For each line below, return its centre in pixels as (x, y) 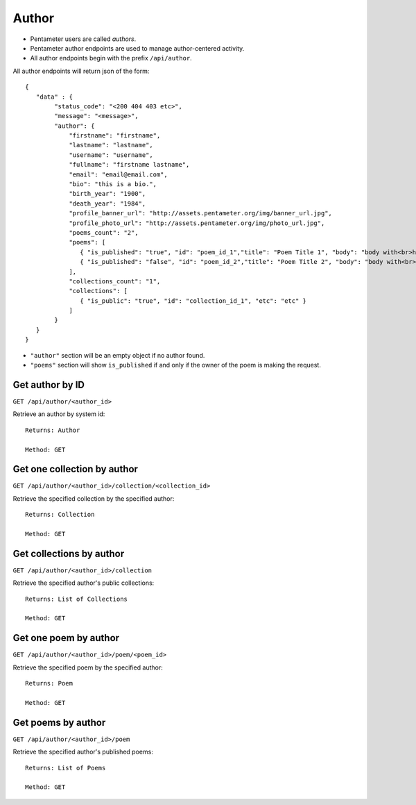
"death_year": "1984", (107, 204)
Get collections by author (69, 553)
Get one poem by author (66, 638)
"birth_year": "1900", (107, 194)
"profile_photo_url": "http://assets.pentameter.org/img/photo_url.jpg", (197, 223)
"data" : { (54, 97)
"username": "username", (111, 155)
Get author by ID (49, 384)
